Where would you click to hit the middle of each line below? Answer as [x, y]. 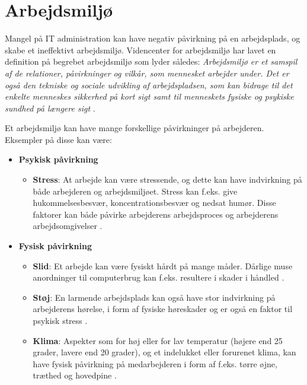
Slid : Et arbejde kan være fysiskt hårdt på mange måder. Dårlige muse [163, 265]
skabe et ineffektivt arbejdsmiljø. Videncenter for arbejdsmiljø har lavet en [140, 50]
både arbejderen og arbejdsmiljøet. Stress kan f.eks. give [135, 191]
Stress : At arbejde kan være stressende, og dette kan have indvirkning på [167, 179]
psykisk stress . [60, 320]
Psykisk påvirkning [58, 159]
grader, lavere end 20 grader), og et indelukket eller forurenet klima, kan [164, 352]
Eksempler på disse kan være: [58, 139]
